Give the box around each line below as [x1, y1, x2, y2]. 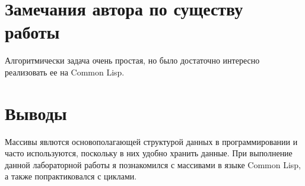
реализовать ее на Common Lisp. [5, 65, 125, 78]
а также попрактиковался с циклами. [5, 170, 137, 182]
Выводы [5, 100, 67, 125]
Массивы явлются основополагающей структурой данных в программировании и [5, 135, 298, 147]
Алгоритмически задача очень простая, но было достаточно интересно [5, 54, 260, 67]
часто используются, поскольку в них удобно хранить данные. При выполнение [5, 147, 293, 159]
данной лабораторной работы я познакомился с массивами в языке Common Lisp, [5, 158, 301, 171]
